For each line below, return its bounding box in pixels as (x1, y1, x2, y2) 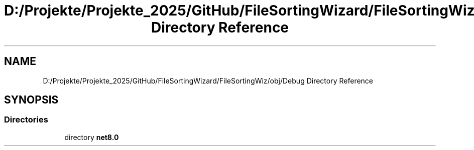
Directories (4, 114, 48, 125)
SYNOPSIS (4, 93, 59, 106)
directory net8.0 (64, 132, 119, 141)
